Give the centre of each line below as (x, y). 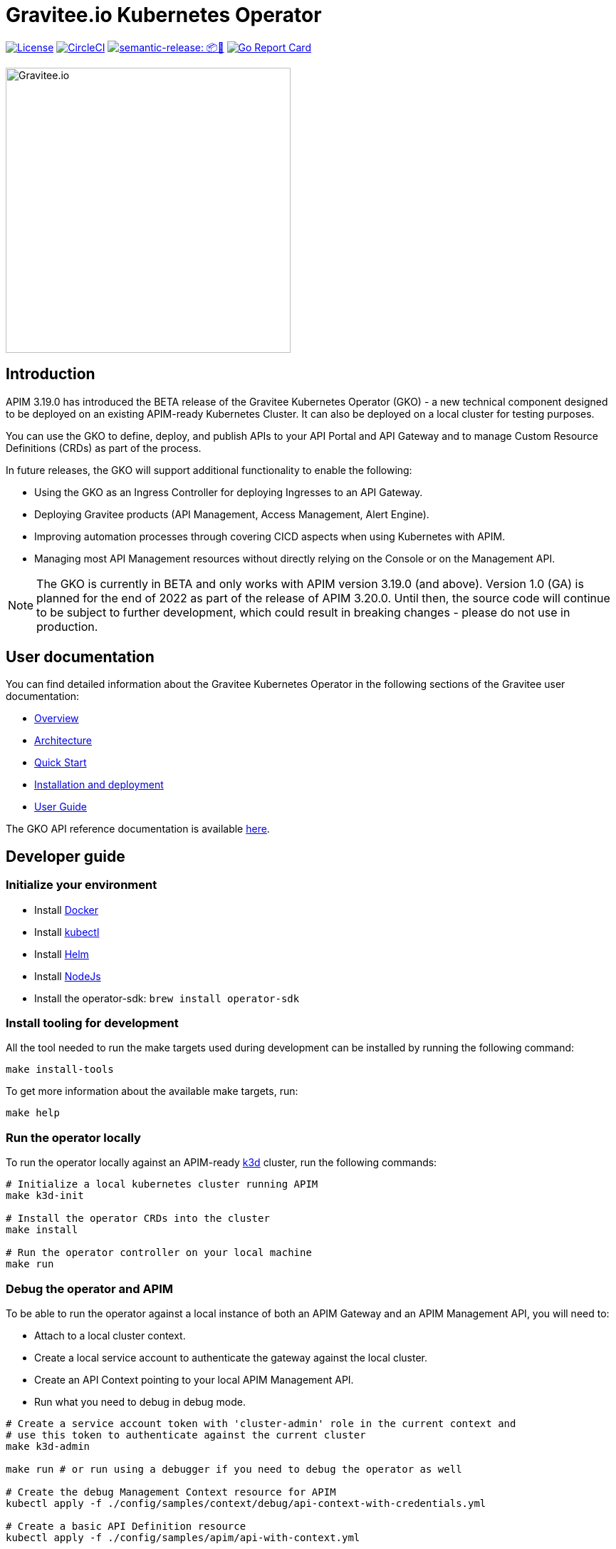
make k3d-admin (48, 1446)
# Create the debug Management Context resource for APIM (171, 1492)
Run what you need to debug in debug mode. (140, 1401)
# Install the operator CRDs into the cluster (138, 1219)
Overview (57, 719)
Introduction (51, 374)
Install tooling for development (92, 1023)
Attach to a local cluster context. (110, 1335)
